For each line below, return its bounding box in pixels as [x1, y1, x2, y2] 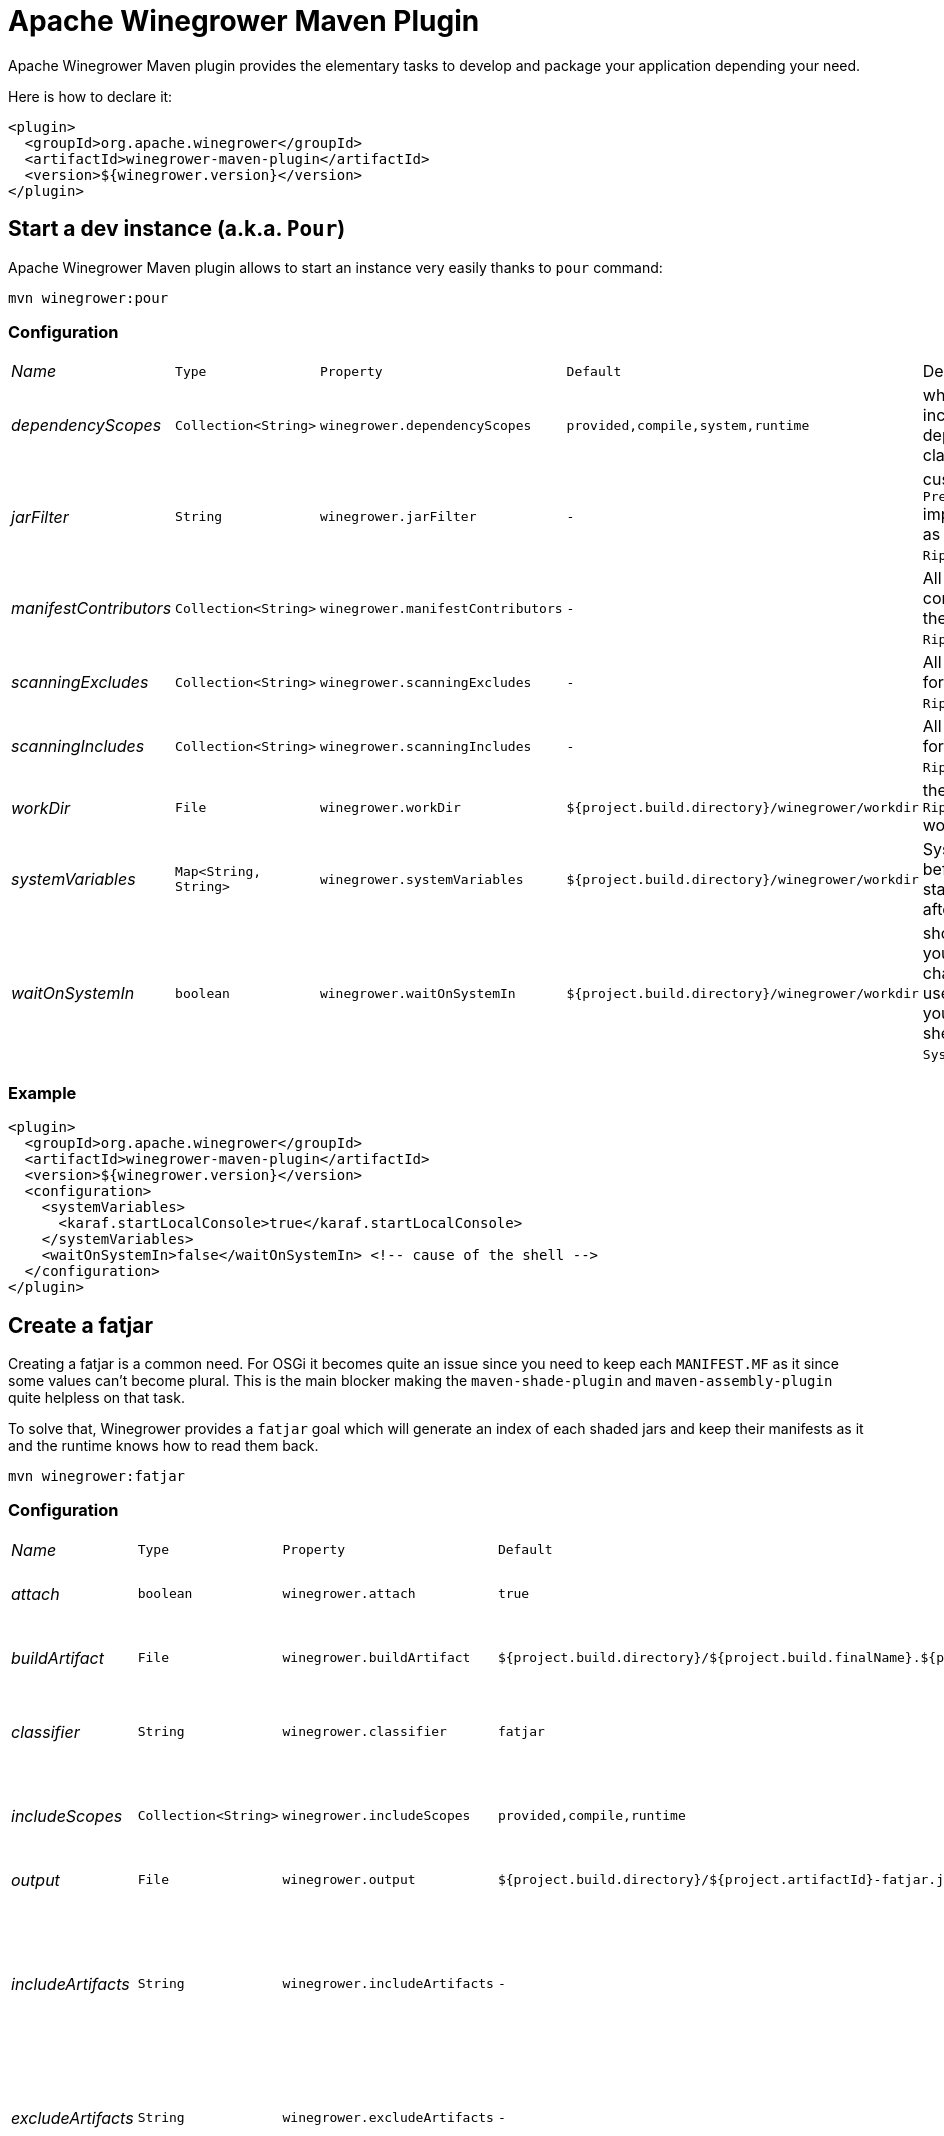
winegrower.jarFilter [319, 509, 477, 525]
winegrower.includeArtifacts [282, 1976, 494, 1992]
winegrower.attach [282, 1586, 416, 1602]
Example [8, 1082, 77, 1103]
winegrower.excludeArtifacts [282, 2110, 494, 2126]
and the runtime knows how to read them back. [8, 1436, 319, 1454]
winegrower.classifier [282, 1724, 447, 1740]
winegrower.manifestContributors [319, 600, 563, 616]
